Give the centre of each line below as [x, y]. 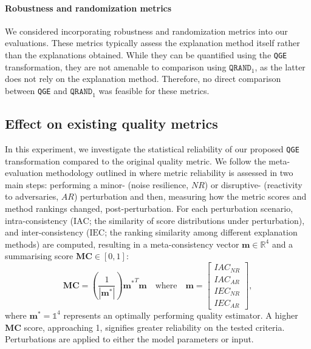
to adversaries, [32, 196]
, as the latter [280, 66]
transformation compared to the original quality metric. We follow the [135, 161]
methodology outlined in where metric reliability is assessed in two [169, 173]
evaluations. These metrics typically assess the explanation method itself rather [152, 43]
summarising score [39, 256]
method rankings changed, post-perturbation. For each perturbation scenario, [149, 208]
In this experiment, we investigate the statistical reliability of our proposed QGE [152, 149]
